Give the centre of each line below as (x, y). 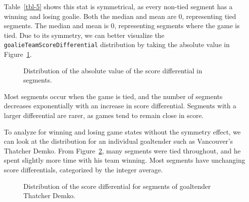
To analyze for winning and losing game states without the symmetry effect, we (122, 131)
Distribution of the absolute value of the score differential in (113, 70)
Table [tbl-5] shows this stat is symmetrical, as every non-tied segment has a (118, 6)
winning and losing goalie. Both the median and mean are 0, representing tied (120, 16)
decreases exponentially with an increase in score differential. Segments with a (120, 106)
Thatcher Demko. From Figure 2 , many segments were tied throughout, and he (122, 150)
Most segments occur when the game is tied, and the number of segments (113, 96)
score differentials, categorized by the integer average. (83, 169)
